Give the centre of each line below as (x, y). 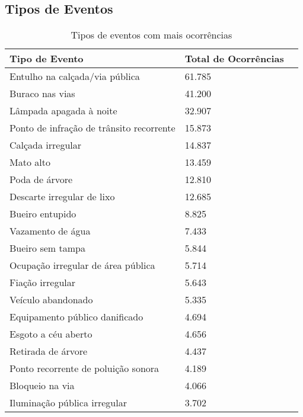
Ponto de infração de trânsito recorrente (93, 128)
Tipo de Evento (47, 59)
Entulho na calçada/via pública (75, 76)
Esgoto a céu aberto (51, 334)
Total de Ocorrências (234, 59)
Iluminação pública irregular (68, 403)
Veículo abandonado (51, 300)
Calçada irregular (46, 145)
